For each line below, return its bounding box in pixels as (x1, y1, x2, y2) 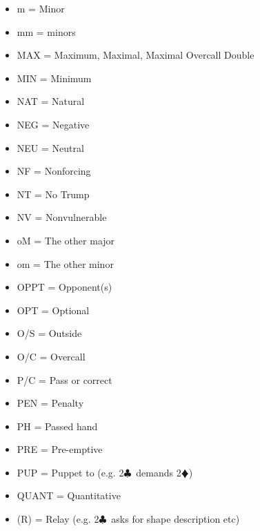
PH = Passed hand (17, 418, 98, 433)
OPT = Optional (17, 302, 90, 317)
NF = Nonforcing (17, 164, 91, 178)
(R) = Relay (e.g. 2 (17, 512, 99, 526)
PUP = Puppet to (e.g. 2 (17, 465, 124, 479)
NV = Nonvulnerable (17, 210, 107, 224)
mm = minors (17, 24, 76, 39)
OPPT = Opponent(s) (17, 280, 112, 294)
